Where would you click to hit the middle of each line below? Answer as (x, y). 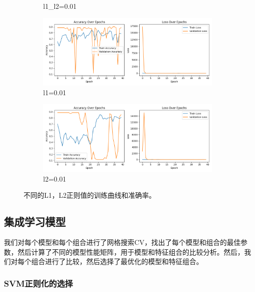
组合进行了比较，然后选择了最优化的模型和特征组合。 (117, 261)
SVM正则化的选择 (38, 283)
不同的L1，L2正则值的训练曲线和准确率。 (90, 195)
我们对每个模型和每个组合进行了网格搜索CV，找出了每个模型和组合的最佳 (122, 242)
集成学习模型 (35, 222)
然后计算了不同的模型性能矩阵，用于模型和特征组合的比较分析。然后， (131, 252)
